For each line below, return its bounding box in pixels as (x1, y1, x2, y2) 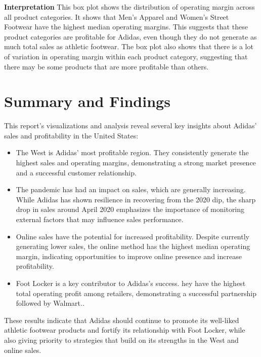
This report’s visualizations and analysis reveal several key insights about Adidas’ (4, 120, 257, 131)
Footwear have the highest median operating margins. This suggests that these (4, 21, 248, 32)
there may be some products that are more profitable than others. (4, 61, 209, 72)
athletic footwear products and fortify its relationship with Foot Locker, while (4, 325, 245, 335)
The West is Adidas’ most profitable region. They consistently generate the (16, 147, 249, 158)
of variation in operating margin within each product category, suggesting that (4, 51, 248, 61)
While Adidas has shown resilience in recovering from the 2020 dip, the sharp (16, 194, 256, 204)
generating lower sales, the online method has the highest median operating (16, 241, 250, 252)
